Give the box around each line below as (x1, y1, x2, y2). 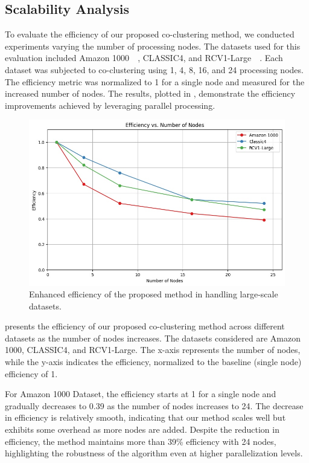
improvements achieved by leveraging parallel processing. (5, 99, 215, 111)
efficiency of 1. (5, 367, 58, 380)
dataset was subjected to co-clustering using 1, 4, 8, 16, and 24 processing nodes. (5, 63, 304, 76)
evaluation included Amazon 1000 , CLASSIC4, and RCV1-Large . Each (5, 51, 283, 64)
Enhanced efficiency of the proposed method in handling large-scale (29, 288, 278, 300)
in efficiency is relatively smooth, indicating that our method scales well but (5, 411, 286, 424)
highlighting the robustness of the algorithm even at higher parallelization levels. (5, 447, 303, 459)
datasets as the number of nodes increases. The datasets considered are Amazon (5, 331, 301, 344)
